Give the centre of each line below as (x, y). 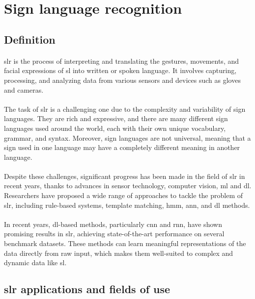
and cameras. (24, 89)
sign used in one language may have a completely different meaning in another (122, 147)
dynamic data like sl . (35, 262)
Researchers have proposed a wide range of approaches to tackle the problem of (124, 195)
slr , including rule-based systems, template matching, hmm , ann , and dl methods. (127, 205)
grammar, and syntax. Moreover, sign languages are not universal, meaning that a (127, 137)
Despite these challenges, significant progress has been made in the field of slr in (125, 176)
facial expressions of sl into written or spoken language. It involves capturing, (120, 70)
